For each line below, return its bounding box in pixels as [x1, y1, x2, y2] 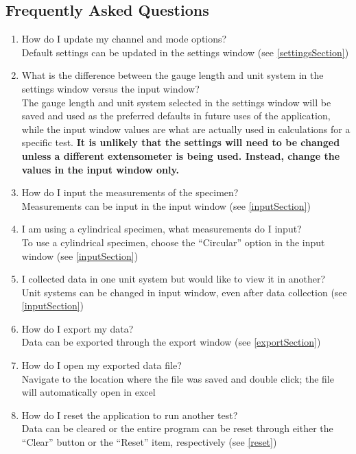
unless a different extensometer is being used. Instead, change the [21, 148, 340, 163]
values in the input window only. [21, 162, 180, 176]
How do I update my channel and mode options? [21, 32, 227, 46]
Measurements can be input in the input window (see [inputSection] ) [21, 198, 311, 213]
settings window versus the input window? [21, 81, 200, 95]
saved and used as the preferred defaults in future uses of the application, [21, 108, 331, 123]
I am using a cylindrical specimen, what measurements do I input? [21, 222, 302, 236]
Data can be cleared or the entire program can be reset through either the [21, 421, 333, 435]
